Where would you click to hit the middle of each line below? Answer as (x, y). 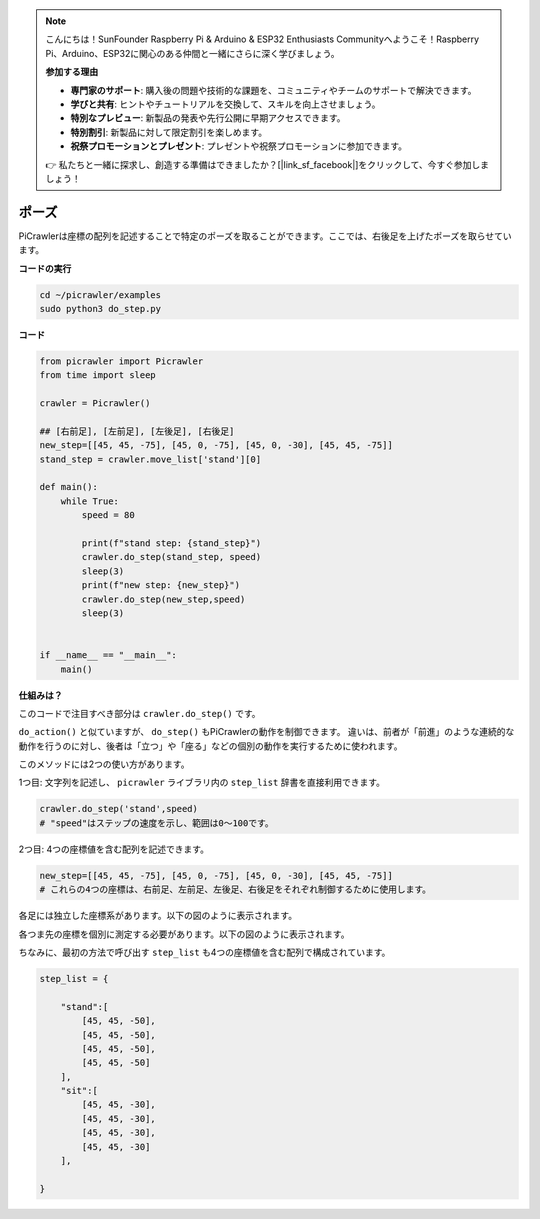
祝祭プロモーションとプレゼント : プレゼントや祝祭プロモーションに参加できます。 (239, 146)
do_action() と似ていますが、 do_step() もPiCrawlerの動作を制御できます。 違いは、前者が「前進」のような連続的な (266, 732)
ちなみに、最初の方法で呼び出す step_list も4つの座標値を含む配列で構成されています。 (204, 952)
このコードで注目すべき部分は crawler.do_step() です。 (139, 713)
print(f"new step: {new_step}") (160, 585)
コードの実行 (45, 268)
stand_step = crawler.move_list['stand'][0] (150, 459)
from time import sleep (98, 375)
